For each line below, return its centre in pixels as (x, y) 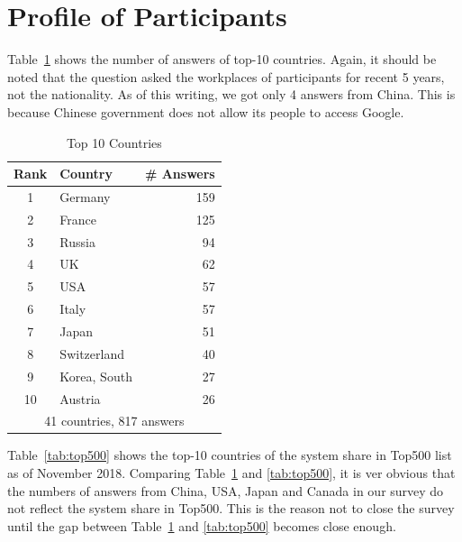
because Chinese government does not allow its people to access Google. (206, 111)
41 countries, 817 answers (114, 421)
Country (86, 174)
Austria (80, 398)
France (78, 219)
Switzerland (92, 353)
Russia (77, 241)
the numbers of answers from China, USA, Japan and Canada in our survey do (226, 490)
